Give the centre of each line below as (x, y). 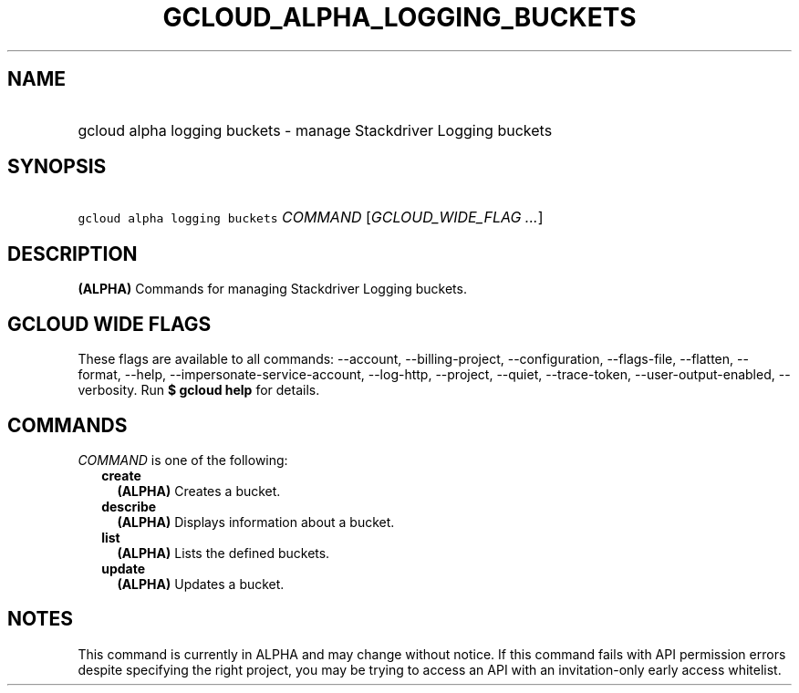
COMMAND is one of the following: (183, 460)
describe (129, 506)
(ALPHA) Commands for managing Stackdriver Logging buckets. (272, 289)
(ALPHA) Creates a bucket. (199, 491)
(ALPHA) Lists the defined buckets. (223, 553)
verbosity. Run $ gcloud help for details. (199, 390)
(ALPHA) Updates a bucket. (201, 584)
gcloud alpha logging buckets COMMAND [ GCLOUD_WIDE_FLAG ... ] (311, 217)
